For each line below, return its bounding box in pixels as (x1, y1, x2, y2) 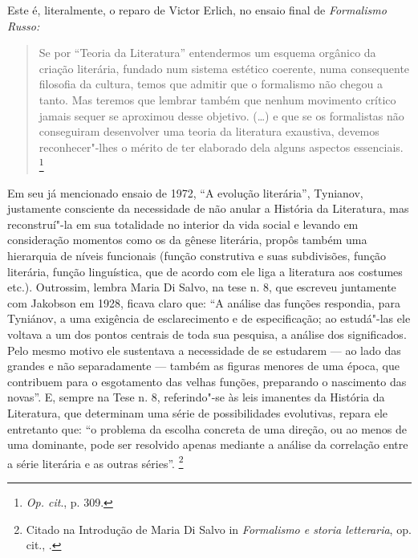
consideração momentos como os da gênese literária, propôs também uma (7, 231, 367, 248)
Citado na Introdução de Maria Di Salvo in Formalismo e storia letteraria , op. (26, 520, 412, 537)
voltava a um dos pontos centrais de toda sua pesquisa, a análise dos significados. (7, 325, 407, 342)
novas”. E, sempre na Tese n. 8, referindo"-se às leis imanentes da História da (7, 389, 385, 405)
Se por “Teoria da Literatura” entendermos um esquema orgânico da (39, 44, 376, 61)
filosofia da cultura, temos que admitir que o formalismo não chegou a (39, 75, 383, 92)
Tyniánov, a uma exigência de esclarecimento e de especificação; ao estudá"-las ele (7, 310, 411, 327)
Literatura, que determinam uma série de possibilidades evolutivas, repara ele (7, 404, 388, 421)
